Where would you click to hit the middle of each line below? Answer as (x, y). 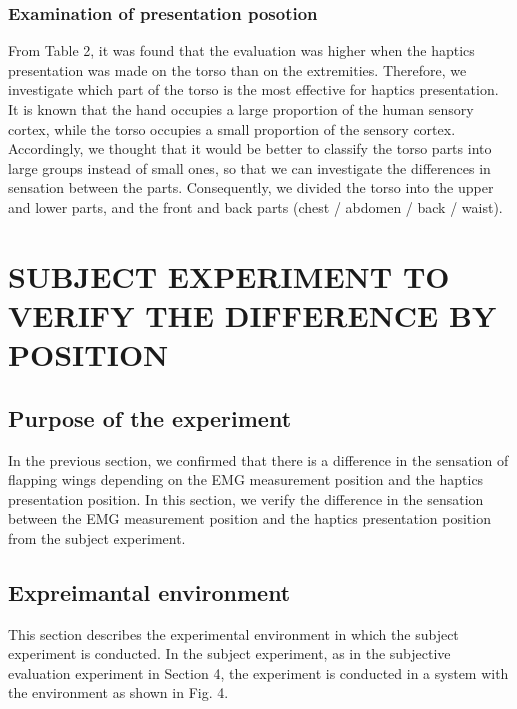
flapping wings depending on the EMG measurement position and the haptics (246, 479)
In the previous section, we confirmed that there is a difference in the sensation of (258, 459)
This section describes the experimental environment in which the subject (233, 633)
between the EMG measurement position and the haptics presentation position (249, 518)
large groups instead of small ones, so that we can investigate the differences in (249, 167)
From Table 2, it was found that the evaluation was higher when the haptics (241, 50)
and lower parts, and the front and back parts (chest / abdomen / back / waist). (255, 206)
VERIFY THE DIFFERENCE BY (252, 314)
